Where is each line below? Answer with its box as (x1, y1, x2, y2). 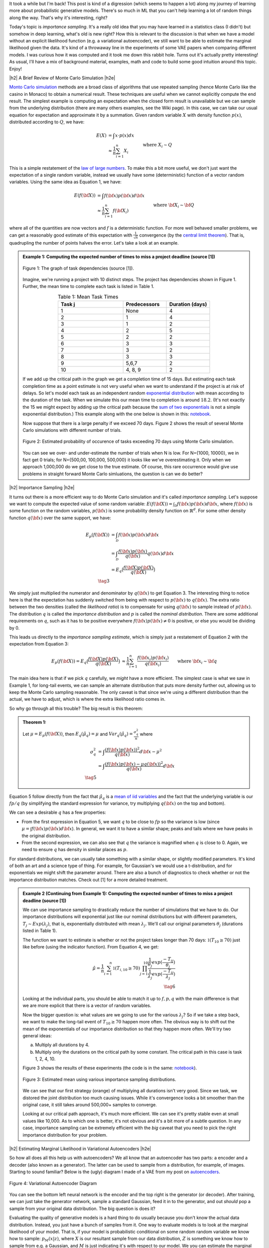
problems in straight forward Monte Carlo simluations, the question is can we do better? (22, 471, 203, 477)
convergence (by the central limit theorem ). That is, (139, 232, 245, 238)
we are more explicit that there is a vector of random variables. (22, 1002, 151, 1008)
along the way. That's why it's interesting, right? (9, 14, 108, 20)
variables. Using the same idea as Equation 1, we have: (9, 179, 122, 185)
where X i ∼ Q (142, 142, 172, 149)
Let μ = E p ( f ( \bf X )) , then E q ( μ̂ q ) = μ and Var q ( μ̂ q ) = (22, 731, 133, 738)
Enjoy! (9, 65, 22, 72)
